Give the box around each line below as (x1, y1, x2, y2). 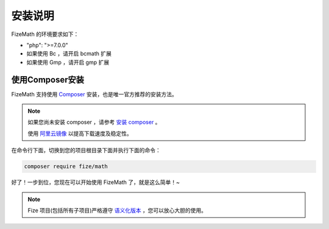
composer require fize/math (24, 163, 108, 170)
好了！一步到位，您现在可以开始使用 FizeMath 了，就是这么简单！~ (11, 178, 180, 186)
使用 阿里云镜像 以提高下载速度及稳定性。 (27, 130, 132, 137)
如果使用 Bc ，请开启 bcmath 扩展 (26, 50, 112, 57)
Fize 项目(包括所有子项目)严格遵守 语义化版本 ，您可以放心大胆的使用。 (27, 206, 207, 214)
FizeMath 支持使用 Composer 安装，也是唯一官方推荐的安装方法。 (11, 90, 178, 97)
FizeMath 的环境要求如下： (11, 30, 79, 38)
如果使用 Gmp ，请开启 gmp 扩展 (26, 58, 110, 66)
